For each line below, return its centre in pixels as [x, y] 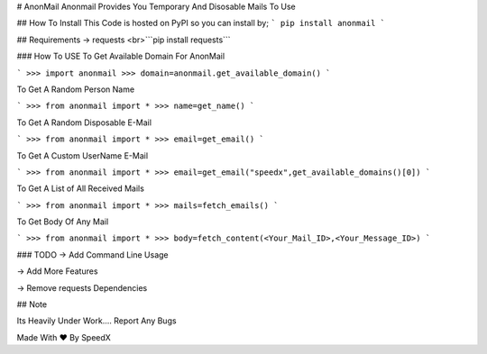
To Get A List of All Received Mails [80, 188]
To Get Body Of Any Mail [63, 222]
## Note [32, 304]
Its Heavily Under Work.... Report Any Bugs [96, 321]
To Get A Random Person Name [76, 89]
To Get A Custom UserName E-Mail [83, 155]
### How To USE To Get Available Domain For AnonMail [121, 56]
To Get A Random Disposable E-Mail [84, 123]
